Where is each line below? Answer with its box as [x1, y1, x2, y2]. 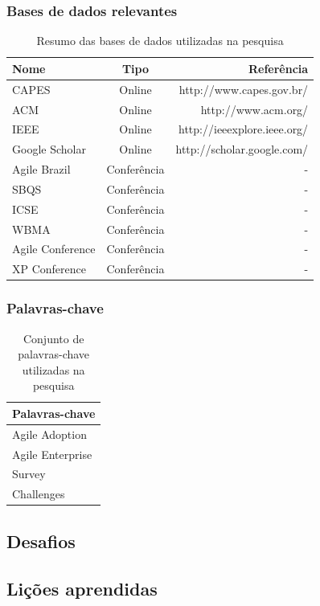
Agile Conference [12, 240, 96, 257]
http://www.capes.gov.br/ [178, 80, 309, 97]
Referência [248, 59, 309, 76]
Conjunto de [23, 330, 84, 346]
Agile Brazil [12, 161, 71, 178]
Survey [12, 465, 46, 482]
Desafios [6, 528, 76, 553]
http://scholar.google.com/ [175, 141, 309, 158]
